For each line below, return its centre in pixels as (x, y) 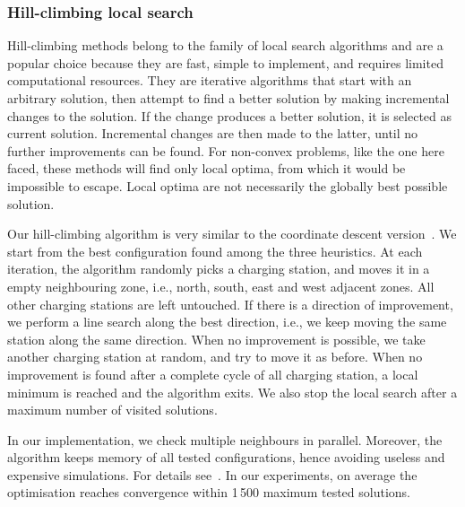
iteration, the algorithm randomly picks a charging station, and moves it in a (219, 269)
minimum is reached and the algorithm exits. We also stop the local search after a (232, 392)
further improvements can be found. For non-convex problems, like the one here (226, 150)
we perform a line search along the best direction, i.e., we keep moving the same (227, 322)
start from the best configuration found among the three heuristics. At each (215, 251)
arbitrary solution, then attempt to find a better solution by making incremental (228, 98)
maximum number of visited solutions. (112, 410)
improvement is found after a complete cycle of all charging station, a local (213, 374)
